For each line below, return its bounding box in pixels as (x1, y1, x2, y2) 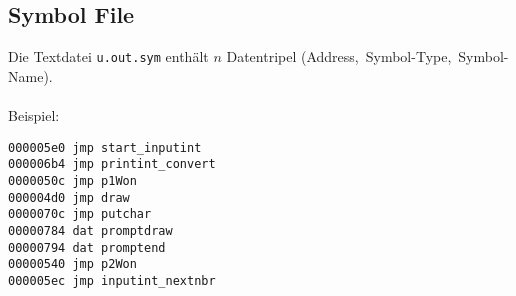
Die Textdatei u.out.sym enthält (8, 46, 209, 67)
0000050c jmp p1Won (8, 173, 137, 188)
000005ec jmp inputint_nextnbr (8, 273, 216, 288)
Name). (8, 65, 53, 86)
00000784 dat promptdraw (8, 223, 173, 238)
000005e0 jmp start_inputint (8, 140, 202, 155)
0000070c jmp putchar (8, 207, 152, 222)
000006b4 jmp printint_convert (8, 157, 216, 172)
